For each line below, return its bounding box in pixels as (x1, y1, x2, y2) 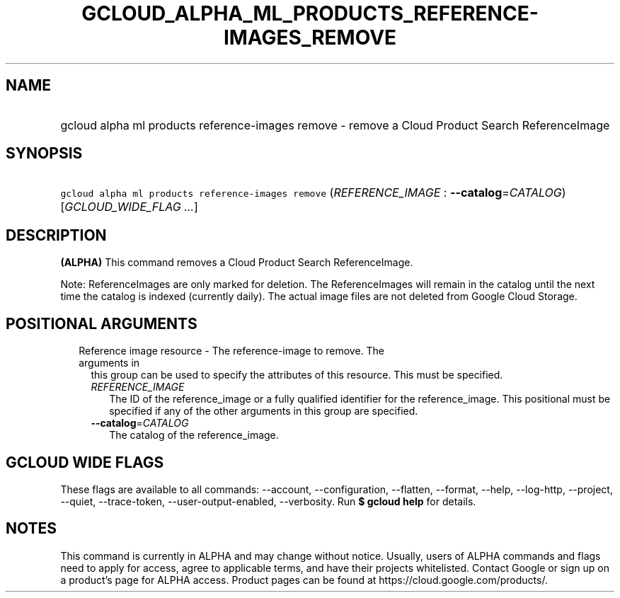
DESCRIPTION (6, 226, 107, 244)
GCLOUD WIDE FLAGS (6, 453, 164, 471)
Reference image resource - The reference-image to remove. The (79, 345, 385, 357)
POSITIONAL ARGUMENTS (6, 314, 197, 333)
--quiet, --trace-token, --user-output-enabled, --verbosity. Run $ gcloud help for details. (60, 495, 476, 507)
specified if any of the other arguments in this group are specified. (109, 405, 418, 418)
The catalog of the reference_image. (109, 429, 279, 442)
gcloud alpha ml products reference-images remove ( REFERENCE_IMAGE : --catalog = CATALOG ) (60, 185, 566, 200)
